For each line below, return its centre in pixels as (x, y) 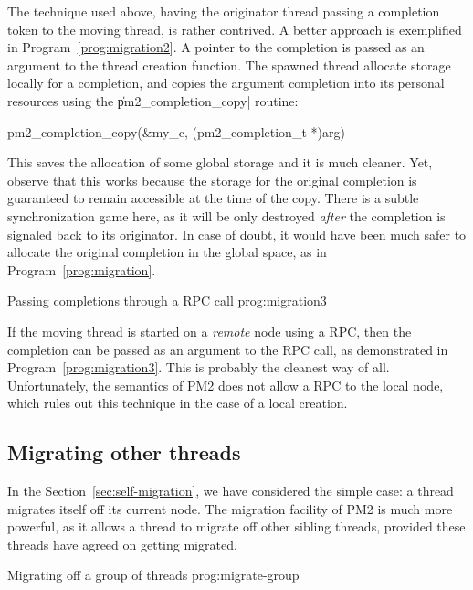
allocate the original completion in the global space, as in (167, 252)
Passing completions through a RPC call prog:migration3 (167, 300)
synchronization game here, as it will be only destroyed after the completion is (226, 215)
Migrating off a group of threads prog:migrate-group (153, 575)
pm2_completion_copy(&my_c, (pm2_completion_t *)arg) (176, 131)
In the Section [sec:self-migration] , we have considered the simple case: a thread (231, 491)
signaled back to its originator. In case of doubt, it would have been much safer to (237, 234)
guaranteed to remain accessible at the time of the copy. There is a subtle (213, 198)
